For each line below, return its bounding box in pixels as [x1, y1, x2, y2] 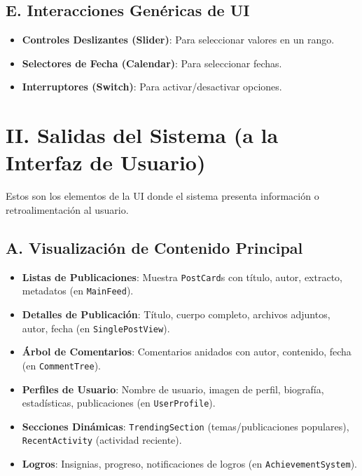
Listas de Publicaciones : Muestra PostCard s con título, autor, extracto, [22, 269, 342, 284]
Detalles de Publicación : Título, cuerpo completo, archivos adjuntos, [22, 307, 330, 321]
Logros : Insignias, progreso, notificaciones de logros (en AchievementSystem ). [22, 456, 358, 471]
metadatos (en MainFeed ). [22, 283, 134, 298]
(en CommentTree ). [22, 358, 101, 372]
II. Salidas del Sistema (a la [6, 121, 279, 149]
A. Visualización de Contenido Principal [6, 236, 303, 258]
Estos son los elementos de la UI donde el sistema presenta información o [6, 189, 319, 203]
